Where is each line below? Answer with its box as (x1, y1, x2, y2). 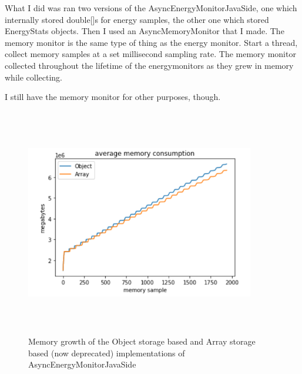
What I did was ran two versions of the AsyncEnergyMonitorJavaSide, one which (5, 2, 297, 14)
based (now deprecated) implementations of (28, 346, 185, 359)
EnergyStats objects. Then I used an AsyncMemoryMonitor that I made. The (5, 25, 284, 37)
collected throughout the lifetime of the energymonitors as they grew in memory (5, 59, 294, 71)
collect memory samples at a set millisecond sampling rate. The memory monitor (5, 48, 296, 60)
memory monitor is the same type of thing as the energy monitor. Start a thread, (5, 36, 298, 48)
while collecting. (5, 71, 62, 83)
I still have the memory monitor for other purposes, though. (5, 91, 221, 103)
